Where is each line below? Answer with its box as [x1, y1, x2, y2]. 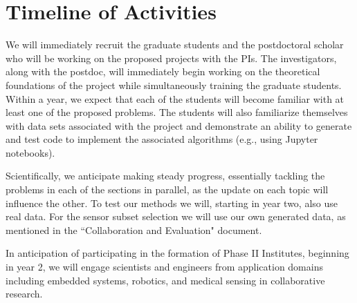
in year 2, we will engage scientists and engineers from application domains [6, 260, 323, 274]
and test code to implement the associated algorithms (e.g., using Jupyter [6, 132, 318, 146]
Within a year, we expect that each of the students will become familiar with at [6, 91, 345, 106]
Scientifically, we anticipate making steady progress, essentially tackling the [6, 168, 325, 183]
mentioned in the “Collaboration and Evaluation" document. [6, 222, 262, 237]
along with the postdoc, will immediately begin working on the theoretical [6, 64, 320, 79]
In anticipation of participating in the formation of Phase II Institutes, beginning [6, 246, 349, 260]
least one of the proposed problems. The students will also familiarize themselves [6, 105, 348, 119]
